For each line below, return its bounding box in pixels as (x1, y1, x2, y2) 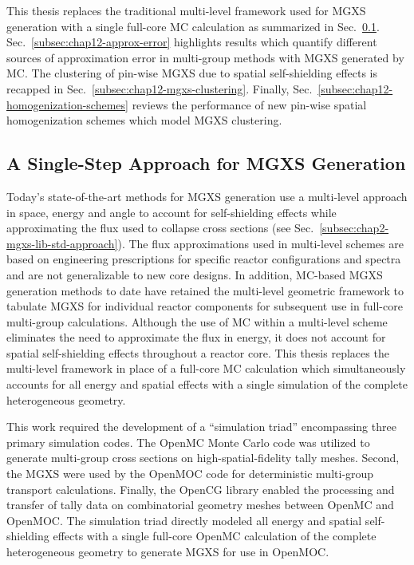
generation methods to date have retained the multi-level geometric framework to (6, 282, 404, 298)
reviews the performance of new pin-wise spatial (132, 96, 367, 113)
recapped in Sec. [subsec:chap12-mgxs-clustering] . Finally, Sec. (6, 80, 313, 97)
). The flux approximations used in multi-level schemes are (117, 235, 404, 251)
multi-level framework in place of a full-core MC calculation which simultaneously (6, 360, 406, 377)
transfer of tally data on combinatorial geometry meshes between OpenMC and (6, 496, 394, 513)
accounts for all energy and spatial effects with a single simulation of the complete (6, 376, 408, 393)
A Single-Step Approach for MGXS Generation (6, 151, 406, 176)
